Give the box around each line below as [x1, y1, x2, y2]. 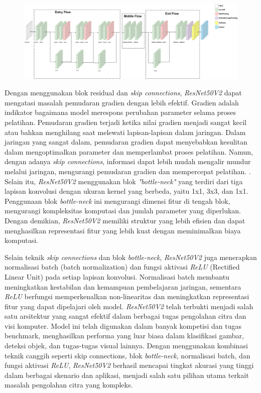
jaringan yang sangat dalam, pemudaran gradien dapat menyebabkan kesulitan [5, 137, 247, 147]
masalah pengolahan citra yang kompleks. [5, 379, 133, 390]
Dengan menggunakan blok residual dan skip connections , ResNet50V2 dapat [5, 87, 242, 98]
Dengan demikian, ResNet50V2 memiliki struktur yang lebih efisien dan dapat [5, 215, 245, 225]
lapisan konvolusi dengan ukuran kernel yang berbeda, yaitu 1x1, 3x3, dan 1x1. [5, 186, 248, 196]
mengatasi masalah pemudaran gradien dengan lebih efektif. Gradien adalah [5, 97, 239, 107]
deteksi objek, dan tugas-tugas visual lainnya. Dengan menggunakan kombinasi [5, 340, 248, 351]
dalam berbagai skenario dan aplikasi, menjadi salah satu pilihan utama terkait [5, 369, 249, 380]
